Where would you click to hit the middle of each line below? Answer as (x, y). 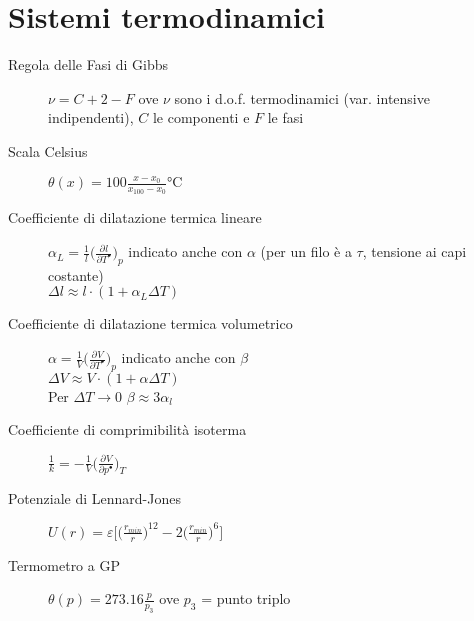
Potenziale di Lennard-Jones (94, 497)
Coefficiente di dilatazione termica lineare (135, 217)
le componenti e (201, 117)
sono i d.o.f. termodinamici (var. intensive (302, 97)
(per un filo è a (306, 251)
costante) (76, 274)
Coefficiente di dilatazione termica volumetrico (150, 323)
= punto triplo (246, 598)
